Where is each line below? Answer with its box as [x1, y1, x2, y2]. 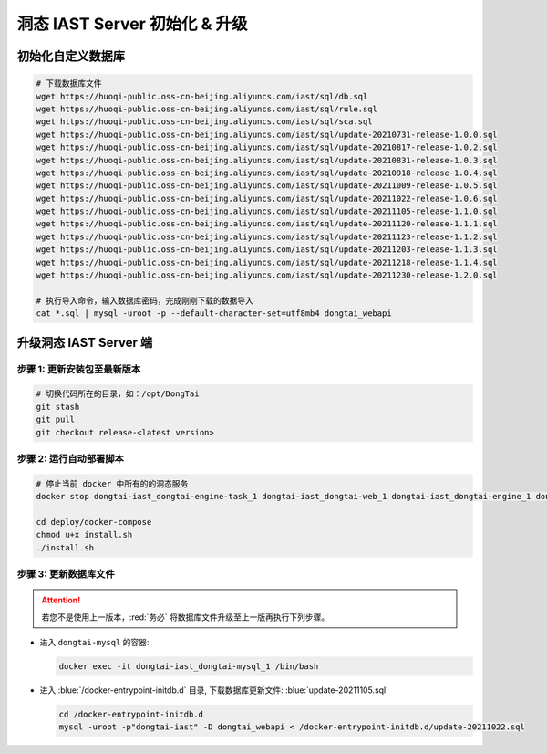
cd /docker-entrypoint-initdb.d [58, 708, 204, 719]
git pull [36, 414, 76, 424]
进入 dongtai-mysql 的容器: [39, 636, 150, 647]
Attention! [41, 594, 81, 606]
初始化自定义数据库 [16, 48, 125, 64]
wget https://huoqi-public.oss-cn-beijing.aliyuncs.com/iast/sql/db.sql [36, 91, 368, 101]
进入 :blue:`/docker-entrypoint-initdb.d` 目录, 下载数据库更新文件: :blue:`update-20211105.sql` [39, 685, 389, 696]
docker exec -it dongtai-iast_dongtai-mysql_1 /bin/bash [58, 661, 319, 671]
